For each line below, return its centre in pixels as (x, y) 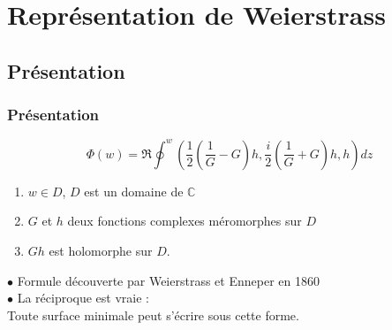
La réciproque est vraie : (83, 298)
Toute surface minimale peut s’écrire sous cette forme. (153, 315)
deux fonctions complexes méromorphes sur (185, 221)
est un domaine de (134, 191)
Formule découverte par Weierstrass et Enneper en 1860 (168, 280)
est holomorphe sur (101, 251)
